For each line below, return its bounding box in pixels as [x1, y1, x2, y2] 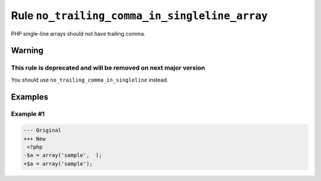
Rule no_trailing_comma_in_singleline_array [11, 9, 268, 22]
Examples [11, 92, 49, 102]
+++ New [23, 135, 46, 142]
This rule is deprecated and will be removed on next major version [11, 64, 205, 72]
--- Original [23, 127, 62, 134]
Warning [11, 45, 44, 56]
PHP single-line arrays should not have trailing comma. [11, 30, 146, 37]
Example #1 [11, 110, 45, 118]
